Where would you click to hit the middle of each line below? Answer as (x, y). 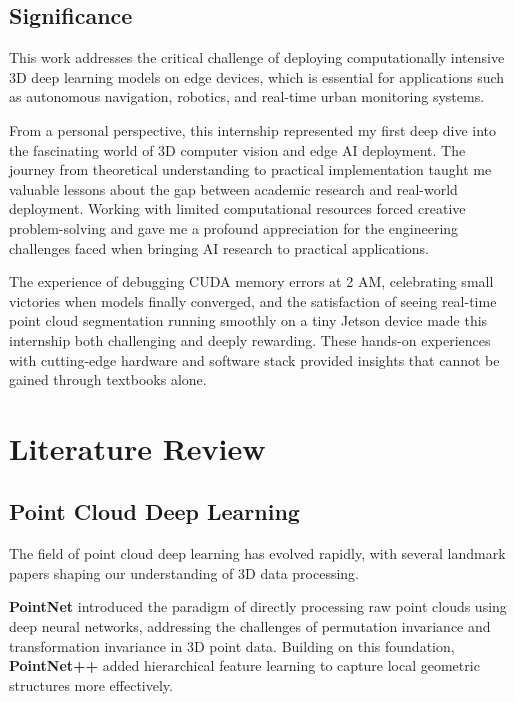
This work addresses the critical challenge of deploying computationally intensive (257, 57)
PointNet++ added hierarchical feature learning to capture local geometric (244, 665)
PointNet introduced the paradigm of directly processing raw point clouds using (258, 606)
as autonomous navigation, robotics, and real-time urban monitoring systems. (247, 96)
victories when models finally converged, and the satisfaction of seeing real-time (253, 300)
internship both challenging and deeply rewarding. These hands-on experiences (250, 339)
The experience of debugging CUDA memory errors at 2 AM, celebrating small (251, 281)
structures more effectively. (91, 684)
